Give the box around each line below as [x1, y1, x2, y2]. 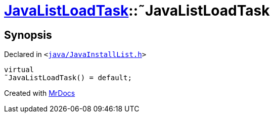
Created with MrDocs [4, 89, 75, 98]
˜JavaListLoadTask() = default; [4, 74, 132, 82]
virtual [4, 66, 34, 74]
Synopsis [4, 28, 52, 41]
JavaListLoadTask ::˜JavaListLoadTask [4, 2, 270, 19]
